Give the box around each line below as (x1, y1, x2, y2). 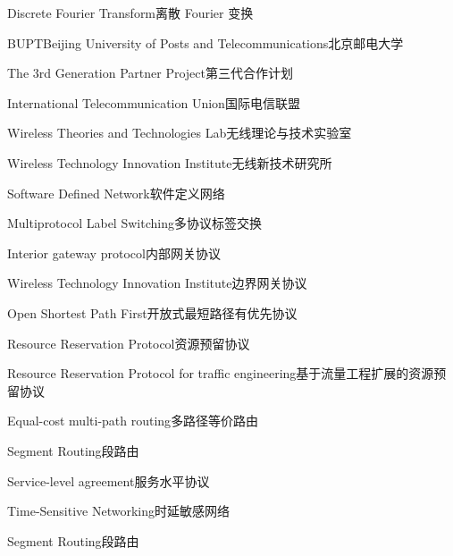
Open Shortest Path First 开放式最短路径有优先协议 (7, 303, 298, 322)
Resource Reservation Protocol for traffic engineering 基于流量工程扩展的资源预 (7, 364, 447, 383)
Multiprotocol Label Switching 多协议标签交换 (7, 214, 262, 232)
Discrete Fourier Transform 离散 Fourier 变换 (7, 4, 254, 21)
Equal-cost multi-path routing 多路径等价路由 (7, 411, 259, 430)
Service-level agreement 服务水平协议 (7, 471, 210, 490)
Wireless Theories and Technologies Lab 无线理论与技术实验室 (7, 123, 352, 142)
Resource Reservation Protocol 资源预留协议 (7, 333, 250, 352)
